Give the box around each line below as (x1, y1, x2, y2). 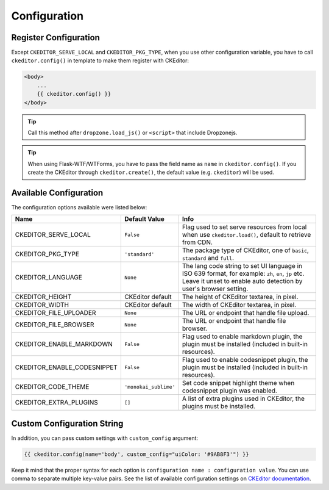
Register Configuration (11, 32, 101, 43)
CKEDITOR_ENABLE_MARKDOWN (15, 340, 113, 348)
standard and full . (182, 254, 235, 262)
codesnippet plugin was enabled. (182, 386, 277, 395)
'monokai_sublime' (124, 383, 175, 390)
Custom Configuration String (11, 418, 124, 428)
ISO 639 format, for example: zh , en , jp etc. (182, 269, 305, 278)
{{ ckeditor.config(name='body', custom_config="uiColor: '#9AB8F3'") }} (24, 450, 249, 458)
